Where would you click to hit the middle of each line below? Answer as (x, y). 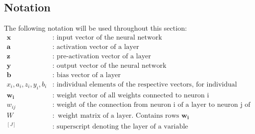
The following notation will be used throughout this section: (95, 28)
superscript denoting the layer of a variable (122, 127)
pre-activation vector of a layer (104, 56)
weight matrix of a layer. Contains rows (119, 115)
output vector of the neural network (111, 66)
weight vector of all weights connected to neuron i (133, 95)
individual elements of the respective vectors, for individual (147, 84)
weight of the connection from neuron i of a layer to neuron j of (153, 105)
